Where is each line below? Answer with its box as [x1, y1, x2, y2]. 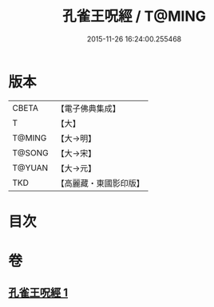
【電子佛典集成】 [56, 103, 121, 114]
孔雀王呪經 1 [8, 286, 69, 300]
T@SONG [12, 147, 50, 158]
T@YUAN [12, 162, 49, 173]
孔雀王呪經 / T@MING [62, 7, 206, 26]
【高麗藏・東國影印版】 [56, 177, 145, 188]
